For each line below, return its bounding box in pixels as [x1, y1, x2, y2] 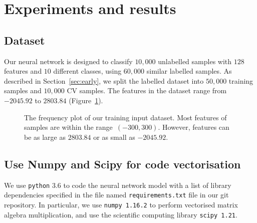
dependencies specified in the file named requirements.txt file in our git [4, 189, 229, 200]
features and [4, 66, 42, 76]
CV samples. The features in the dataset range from [67, 85, 227, 96]
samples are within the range [24, 122, 113, 132]
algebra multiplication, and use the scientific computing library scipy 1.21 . [4, 209, 237, 219]
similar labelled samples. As [146, 66, 232, 76]
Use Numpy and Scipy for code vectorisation [4, 156, 241, 171]
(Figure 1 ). [69, 95, 103, 105]
